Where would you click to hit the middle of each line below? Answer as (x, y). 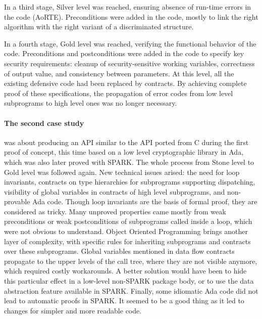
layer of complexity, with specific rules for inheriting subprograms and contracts (127, 241)
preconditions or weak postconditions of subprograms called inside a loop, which (128, 221)
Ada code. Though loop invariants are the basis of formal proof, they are (145, 201)
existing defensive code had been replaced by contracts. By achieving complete (125, 83)
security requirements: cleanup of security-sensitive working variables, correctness (129, 63)
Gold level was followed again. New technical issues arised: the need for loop (122, 172)
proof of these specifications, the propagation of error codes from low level (119, 93)
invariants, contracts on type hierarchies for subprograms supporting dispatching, (130, 182)
